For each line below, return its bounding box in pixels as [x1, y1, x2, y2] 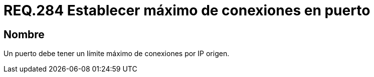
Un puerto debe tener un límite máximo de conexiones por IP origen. [4, 49, 230, 58]
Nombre [4, 28, 45, 41]
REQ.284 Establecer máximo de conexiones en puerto [4, 2, 370, 19]
